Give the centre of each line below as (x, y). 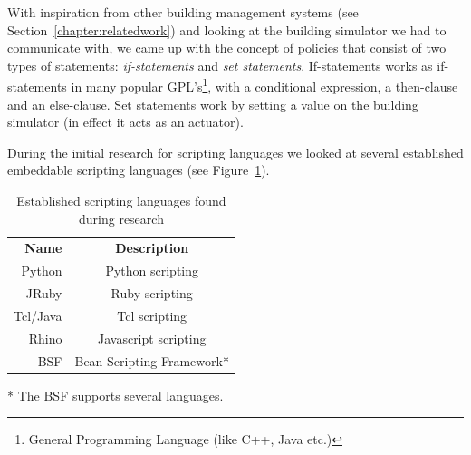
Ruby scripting (152, 293)
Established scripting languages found (121, 200)
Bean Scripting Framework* (152, 360)
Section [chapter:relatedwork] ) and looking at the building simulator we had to (227, 29)
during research (121, 218)
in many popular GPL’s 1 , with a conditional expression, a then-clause (264, 85)
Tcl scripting (152, 315)
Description (152, 248)
